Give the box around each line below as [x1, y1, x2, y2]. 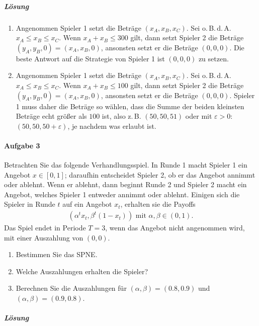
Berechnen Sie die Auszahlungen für [16, 283, 127, 293]
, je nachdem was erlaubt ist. [67, 120, 156, 131]
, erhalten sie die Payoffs [120, 199, 196, 209]
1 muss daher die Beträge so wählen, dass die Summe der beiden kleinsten [16, 101, 244, 111]
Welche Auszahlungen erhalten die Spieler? [16, 266, 148, 276]
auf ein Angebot [62, 199, 112, 209]
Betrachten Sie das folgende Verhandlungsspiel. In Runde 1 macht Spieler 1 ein [4, 159, 247, 170]
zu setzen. [198, 53, 229, 63]
